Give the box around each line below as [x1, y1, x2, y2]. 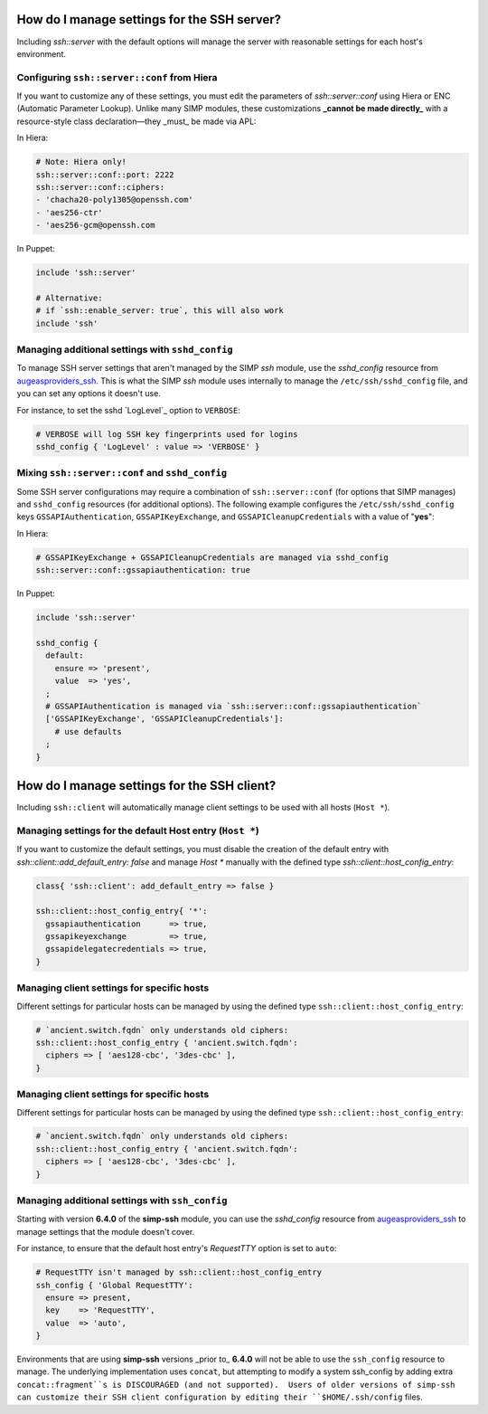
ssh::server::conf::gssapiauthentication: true [35, 565, 250, 575]
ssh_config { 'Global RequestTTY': [35, 1280, 193, 1290]
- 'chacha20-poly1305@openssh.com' [35, 195, 193, 205]
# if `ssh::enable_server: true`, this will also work [35, 306, 284, 316]
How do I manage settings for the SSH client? [16, 778, 277, 793]
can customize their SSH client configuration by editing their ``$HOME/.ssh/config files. [16, 1391, 424, 1402]
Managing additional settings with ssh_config [16, 1194, 228, 1207]
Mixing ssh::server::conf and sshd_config [16, 467, 228, 479]
